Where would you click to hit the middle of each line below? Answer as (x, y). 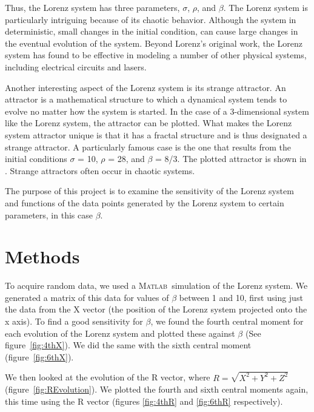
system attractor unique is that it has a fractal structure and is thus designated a (156, 134)
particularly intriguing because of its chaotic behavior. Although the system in (151, 19)
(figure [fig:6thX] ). (39, 356)
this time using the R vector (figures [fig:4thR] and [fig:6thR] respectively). (144, 401)
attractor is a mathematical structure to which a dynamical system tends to (146, 99)
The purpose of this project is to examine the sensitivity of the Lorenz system (149, 191)
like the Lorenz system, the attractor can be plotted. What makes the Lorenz (149, 123)
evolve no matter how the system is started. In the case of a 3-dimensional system (157, 111)
